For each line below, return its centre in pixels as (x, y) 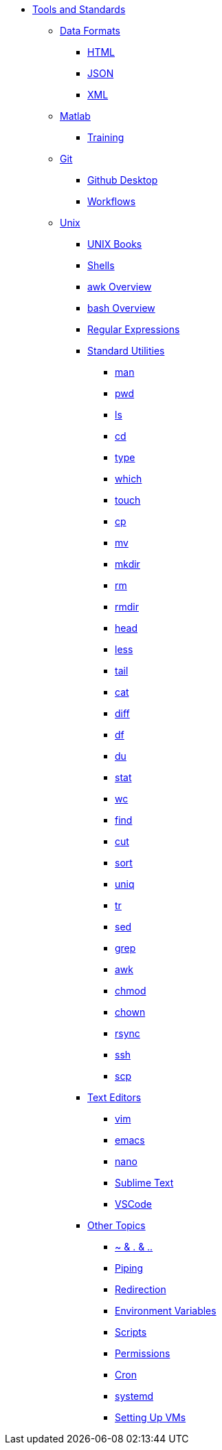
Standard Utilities (126, 351)
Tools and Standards (79, 9)
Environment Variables (166, 1311)
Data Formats (90, 31)
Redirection (141, 1289)
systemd (134, 1396)
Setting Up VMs (151, 1417)
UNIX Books (115, 244)
